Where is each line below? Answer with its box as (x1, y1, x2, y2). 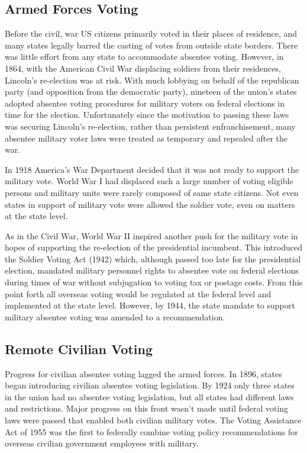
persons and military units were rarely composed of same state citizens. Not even (5, 186, 299, 198)
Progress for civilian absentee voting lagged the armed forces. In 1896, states (5, 367, 282, 380)
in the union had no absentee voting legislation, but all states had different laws (5, 390, 294, 403)
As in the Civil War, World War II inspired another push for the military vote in (5, 229, 298, 242)
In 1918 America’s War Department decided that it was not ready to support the (5, 163, 299, 175)
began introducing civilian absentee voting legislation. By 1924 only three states (5, 379, 295, 391)
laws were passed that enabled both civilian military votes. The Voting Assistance (5, 414, 302, 426)
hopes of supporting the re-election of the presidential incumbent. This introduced (5, 241, 302, 253)
